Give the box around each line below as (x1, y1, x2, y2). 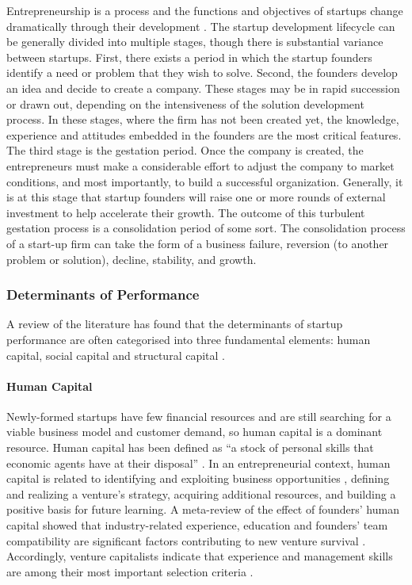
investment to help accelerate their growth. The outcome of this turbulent (6, 204, 365, 220)
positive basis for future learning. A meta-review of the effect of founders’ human (6, 501, 399, 518)
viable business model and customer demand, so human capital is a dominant (6, 423, 383, 440)
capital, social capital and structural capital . (6, 346, 225, 363)
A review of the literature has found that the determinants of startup (6, 315, 343, 332)
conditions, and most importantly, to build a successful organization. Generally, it (6, 173, 403, 189)
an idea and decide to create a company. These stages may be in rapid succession (6, 79, 400, 96)
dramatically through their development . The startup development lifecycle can (6, 17, 395, 34)
